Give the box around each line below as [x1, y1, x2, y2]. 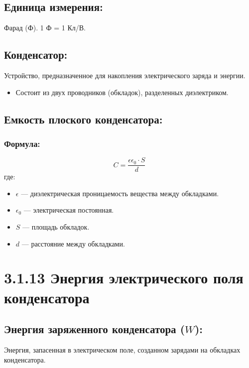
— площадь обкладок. [22, 222, 90, 232]
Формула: [4, 137, 40, 149]
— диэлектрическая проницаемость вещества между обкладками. [21, 188, 219, 198]
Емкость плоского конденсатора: [4, 111, 163, 126]
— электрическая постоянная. [23, 205, 114, 215]
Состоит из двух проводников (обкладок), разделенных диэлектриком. [15, 87, 229, 97]
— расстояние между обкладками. [21, 238, 125, 248]
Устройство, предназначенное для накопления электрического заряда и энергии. [4, 70, 246, 80]
